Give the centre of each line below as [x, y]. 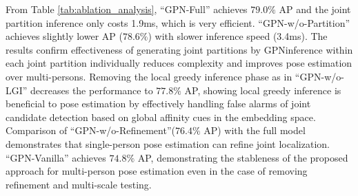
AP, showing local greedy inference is [263, 90]
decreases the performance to [92, 90]
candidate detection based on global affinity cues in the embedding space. [161, 117]
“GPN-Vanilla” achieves [56, 157]
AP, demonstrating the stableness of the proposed [243, 157]
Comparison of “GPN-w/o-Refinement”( [90, 130]
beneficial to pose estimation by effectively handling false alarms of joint [158, 104]
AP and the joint [315, 9]
